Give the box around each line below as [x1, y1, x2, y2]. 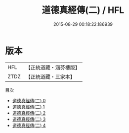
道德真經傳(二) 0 [12, 97, 46, 103]
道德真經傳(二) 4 [12, 122, 46, 128]
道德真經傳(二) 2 [12, 110, 46, 116]
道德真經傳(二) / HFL [42, 4, 125, 16]
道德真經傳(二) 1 [12, 104, 45, 110]
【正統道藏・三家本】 [25, 73, 76, 80]
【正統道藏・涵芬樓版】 [25, 64, 81, 71]
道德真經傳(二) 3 [12, 116, 46, 122]
